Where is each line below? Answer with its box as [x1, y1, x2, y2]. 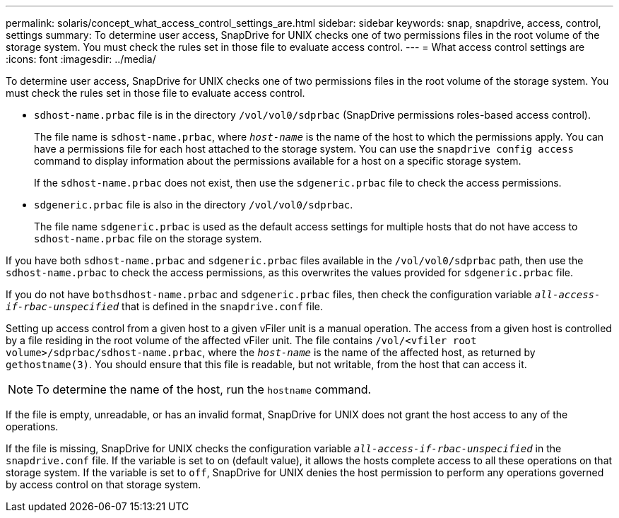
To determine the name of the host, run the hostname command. [36, 382, 372, 396]
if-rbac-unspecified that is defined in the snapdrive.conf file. [6, 300, 323, 312]
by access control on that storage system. [6, 478, 201, 490]
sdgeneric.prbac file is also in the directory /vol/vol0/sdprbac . [34, 199, 353, 211]
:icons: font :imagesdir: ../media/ [6, 53, 156, 65]
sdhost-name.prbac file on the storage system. [34, 232, 262, 245]
